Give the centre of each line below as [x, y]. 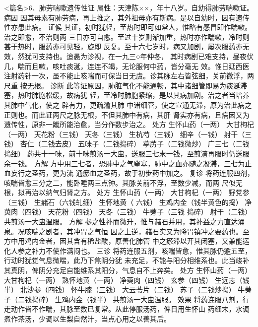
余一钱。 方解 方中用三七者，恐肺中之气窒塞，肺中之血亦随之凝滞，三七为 [125, 163]
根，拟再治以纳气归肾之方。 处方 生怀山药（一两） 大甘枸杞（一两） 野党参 [127, 192]
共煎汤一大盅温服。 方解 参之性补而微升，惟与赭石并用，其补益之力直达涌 [125, 222]
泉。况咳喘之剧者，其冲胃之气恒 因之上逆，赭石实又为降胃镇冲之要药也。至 [127, 231]
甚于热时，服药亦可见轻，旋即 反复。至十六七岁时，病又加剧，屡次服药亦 [123, 46]
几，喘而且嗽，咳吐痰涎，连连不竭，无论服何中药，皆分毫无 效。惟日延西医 [127, 66]
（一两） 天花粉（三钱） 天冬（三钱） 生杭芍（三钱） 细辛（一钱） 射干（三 [128, 134]
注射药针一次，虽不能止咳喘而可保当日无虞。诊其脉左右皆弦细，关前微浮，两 [129, 76]
